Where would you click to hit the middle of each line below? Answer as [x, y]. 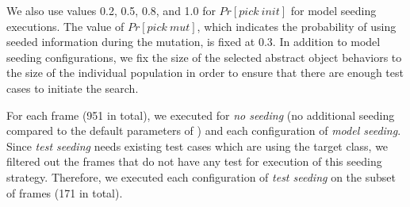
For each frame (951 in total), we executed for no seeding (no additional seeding [201, 115]
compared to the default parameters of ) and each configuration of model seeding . [204, 130]
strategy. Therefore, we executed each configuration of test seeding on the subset [201, 176]
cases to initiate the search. [73, 88]
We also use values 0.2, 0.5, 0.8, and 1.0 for [111, 10]
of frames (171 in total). [65, 192]
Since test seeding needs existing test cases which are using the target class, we [197, 146]
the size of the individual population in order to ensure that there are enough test [205, 73]
